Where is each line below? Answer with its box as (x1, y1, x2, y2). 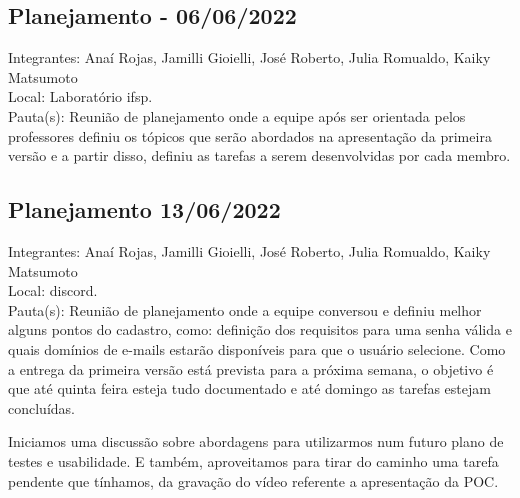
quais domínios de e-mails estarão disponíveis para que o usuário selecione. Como (8, 338, 506, 359)
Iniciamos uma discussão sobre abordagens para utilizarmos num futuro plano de (8, 431, 504, 452)
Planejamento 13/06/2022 (8, 194, 281, 225)
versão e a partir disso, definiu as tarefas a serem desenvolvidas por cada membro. (8, 145, 511, 166)
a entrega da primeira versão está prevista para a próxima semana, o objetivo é (8, 358, 494, 379)
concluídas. (8, 397, 75, 418)
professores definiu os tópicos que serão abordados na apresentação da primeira (8, 125, 492, 146)
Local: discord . (8, 280, 98, 301)
